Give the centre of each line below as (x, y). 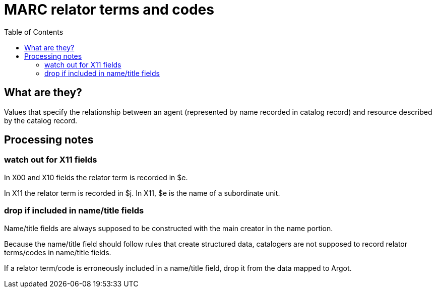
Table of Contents (34, 32)
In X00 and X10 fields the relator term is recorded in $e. (96, 177)
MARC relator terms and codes (109, 10)
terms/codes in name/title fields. (58, 252)
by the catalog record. (41, 120)
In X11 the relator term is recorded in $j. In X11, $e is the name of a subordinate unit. (142, 193)
